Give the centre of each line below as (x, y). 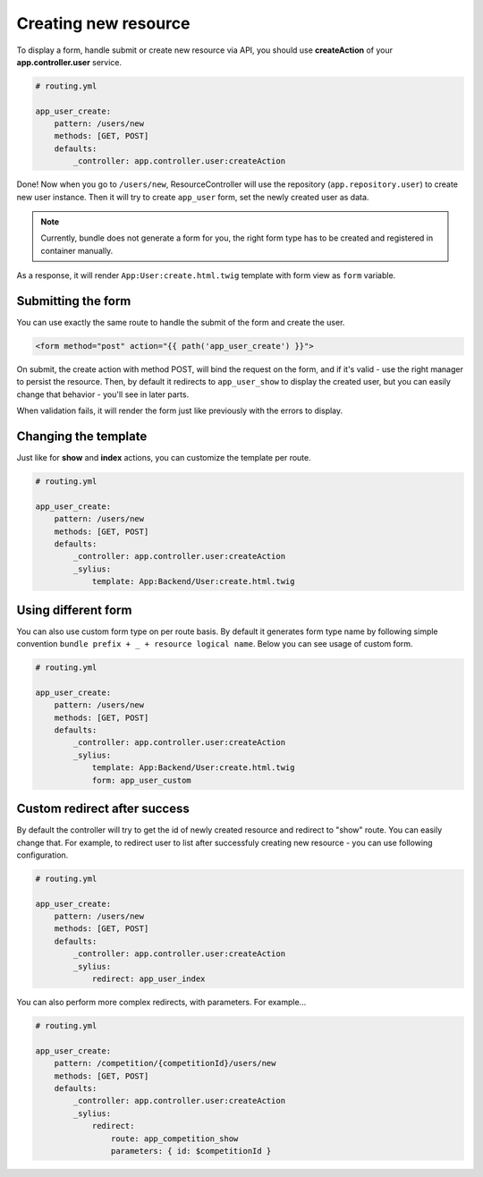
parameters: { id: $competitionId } (191, 1151)
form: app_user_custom (141, 780)
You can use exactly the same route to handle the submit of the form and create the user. (181, 323)
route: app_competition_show (174, 1139)
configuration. (42, 855)
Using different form (74, 610)
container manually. (77, 250)
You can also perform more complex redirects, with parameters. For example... (161, 1003)
